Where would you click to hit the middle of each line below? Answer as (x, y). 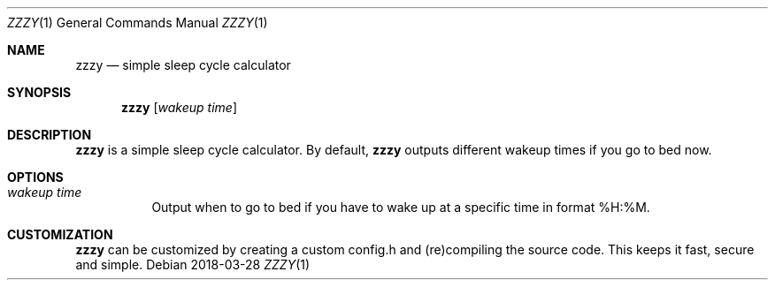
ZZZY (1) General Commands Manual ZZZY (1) (138, 23)
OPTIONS (35, 177)
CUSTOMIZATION (60, 234)
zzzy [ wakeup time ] (179, 107)
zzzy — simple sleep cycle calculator (183, 65)
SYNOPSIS (39, 92)
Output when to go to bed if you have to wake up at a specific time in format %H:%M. (401, 207)
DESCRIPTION (50, 135)
